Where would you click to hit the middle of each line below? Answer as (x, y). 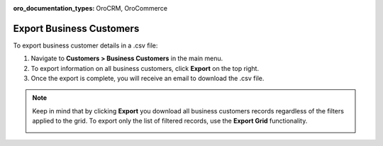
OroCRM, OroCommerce (132, 8)
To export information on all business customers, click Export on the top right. (145, 68)
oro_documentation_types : (54, 8)
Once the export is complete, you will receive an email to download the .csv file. (148, 79)
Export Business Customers (76, 28)
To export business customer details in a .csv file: (85, 45)
